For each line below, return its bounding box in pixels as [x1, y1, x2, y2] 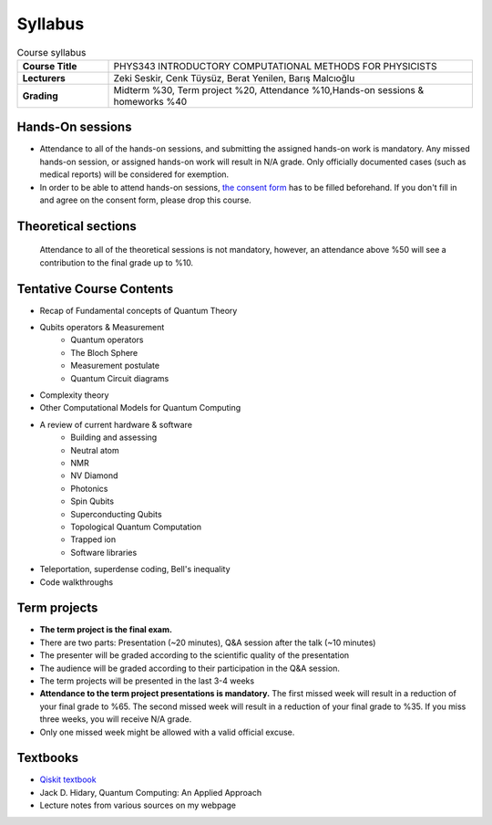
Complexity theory [39, 390, 109, 401]
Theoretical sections [16, 218, 137, 234]
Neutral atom [70, 444, 119, 455]
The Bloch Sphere [70, 347, 138, 358]
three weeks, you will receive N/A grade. [39, 714, 192, 725]
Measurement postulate [70, 360, 159, 371]
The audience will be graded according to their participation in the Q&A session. [39, 663, 341, 674]
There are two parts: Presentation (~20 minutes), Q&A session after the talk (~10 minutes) [39, 637, 376, 648]
